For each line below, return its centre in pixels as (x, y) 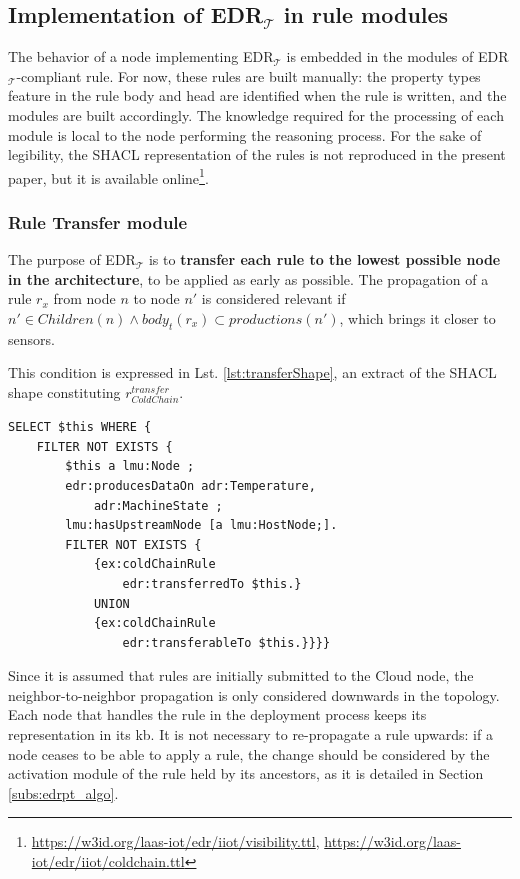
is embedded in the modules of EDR (397, 56)
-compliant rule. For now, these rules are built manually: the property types (248, 75)
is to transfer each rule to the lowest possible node (324, 259)
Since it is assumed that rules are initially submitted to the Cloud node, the (241, 675)
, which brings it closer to (417, 318)
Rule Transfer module (98, 221)
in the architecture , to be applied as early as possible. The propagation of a (248, 278)
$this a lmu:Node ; (130, 466)
